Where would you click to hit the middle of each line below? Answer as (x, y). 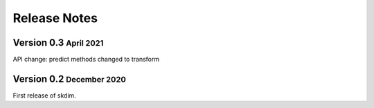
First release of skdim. (44, 95)
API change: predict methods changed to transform (86, 60)
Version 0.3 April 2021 (58, 43)
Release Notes (55, 18)
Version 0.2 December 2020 (69, 79)
